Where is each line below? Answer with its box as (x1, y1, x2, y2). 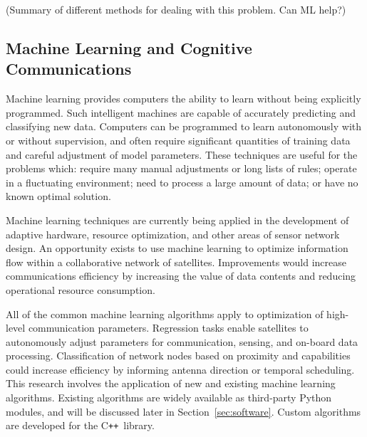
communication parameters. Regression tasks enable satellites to (28, 320, 309, 335)
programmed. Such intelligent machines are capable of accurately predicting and (6, 105, 356, 120)
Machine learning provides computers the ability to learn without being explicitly (6, 91, 361, 106)
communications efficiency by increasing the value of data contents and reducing (6, 268, 356, 283)
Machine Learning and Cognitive (6, 36, 252, 58)
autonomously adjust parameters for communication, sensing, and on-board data (6, 334, 358, 349)
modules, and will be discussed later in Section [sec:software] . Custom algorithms (6, 404, 361, 418)
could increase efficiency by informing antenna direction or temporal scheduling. (6, 362, 355, 377)
